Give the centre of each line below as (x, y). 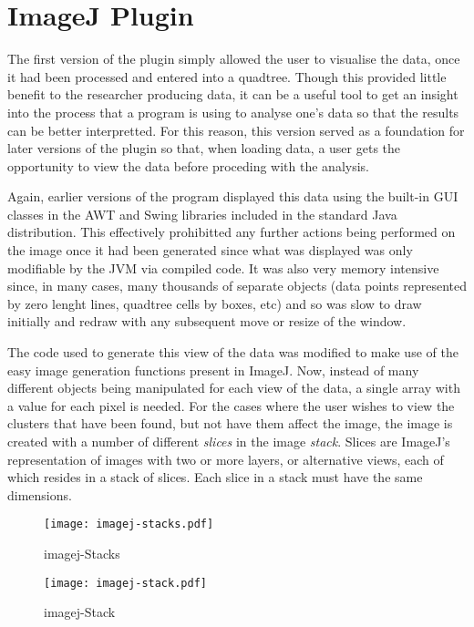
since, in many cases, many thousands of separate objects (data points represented (237, 286)
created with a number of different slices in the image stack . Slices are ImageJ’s (229, 441)
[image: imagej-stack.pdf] (125, 583)
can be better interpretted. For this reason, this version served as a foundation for (236, 130)
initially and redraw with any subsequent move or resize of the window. (207, 321)
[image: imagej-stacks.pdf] (129, 524)
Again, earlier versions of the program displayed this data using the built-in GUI (233, 196)
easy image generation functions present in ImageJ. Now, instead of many (213, 370)
